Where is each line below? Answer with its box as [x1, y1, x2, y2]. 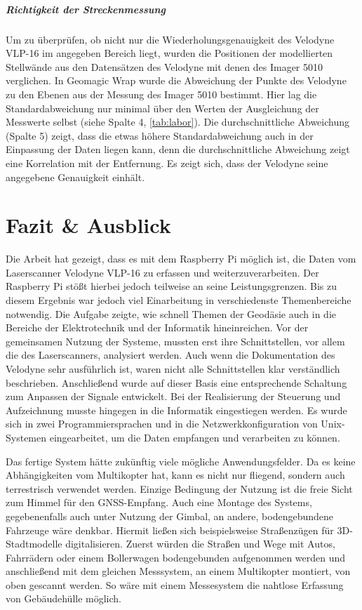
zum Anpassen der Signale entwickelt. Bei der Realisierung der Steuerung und [6, 389, 341, 404]
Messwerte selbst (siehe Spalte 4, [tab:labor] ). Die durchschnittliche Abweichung [6, 114, 349, 129]
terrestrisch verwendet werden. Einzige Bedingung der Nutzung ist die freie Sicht [6, 481, 353, 496]
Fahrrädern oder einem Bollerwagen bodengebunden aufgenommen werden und [6, 550, 346, 564]
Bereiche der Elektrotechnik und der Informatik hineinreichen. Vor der [6, 320, 309, 335]
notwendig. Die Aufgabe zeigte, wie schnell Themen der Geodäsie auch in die [6, 306, 337, 321]
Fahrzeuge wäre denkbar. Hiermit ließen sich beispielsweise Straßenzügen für [6, 522, 334, 537]
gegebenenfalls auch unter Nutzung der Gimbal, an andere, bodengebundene [6, 508, 334, 523]
